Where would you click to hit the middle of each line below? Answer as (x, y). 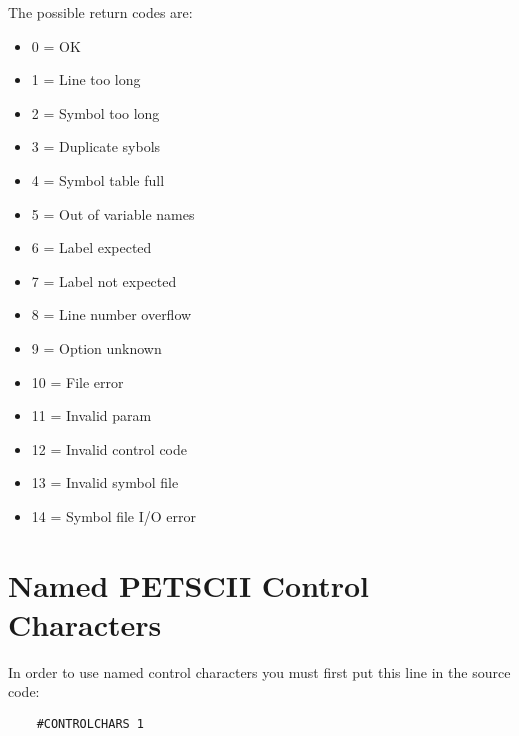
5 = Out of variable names (113, 213)
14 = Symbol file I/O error (114, 515)
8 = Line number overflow (111, 314)
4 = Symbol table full (98, 179)
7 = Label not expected (104, 280)
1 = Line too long (86, 79)
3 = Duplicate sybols (96, 146)
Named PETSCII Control (189, 584)
